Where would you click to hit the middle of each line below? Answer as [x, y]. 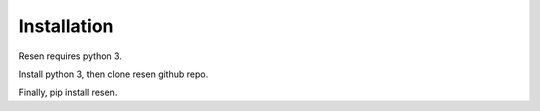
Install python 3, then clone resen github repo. [113, 74]
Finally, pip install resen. [68, 92]
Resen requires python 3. [70, 56]
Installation [66, 26]
